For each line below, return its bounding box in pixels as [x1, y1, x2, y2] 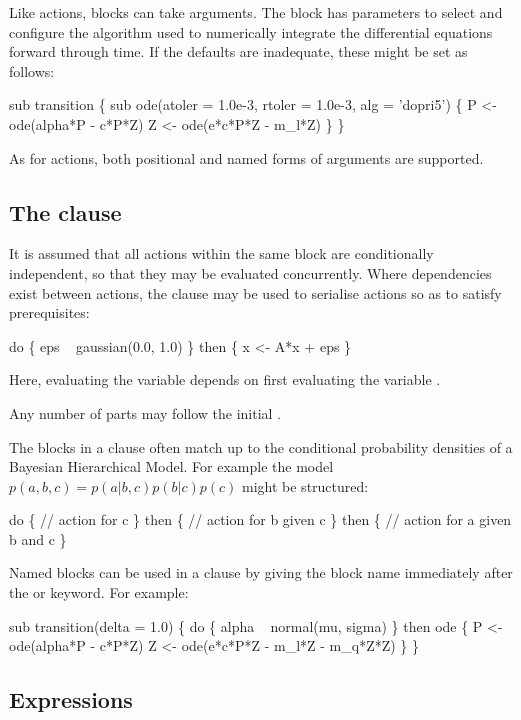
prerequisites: [9, 302, 90, 323]
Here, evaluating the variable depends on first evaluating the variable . [9, 369, 441, 390]
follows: [9, 60, 55, 81]
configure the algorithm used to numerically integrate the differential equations [9, 21, 493, 42]
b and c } [9, 528, 67, 549]
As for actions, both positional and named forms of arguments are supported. [9, 147, 484, 168]
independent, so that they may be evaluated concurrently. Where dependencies [9, 262, 492, 283]
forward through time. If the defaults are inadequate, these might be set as [9, 41, 468, 62]
